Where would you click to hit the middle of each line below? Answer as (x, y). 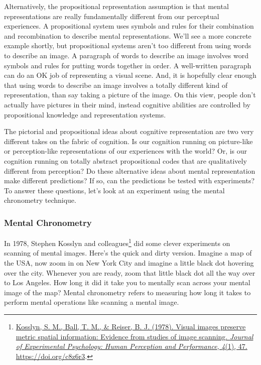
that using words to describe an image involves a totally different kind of (116, 85)
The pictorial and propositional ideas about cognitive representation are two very (129, 131)
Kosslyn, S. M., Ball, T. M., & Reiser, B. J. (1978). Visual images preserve (131, 326)
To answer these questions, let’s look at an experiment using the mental (114, 190)
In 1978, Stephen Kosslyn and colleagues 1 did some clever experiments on (117, 242)
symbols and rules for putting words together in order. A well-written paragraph (128, 65)
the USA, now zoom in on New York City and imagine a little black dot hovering (129, 262)
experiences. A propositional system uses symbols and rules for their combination (129, 26)
